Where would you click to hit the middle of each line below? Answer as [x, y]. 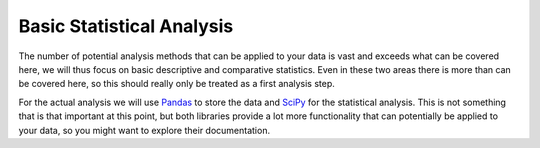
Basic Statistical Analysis [126, 26]
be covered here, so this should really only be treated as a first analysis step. [176, 84]
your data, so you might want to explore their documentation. [144, 130]
